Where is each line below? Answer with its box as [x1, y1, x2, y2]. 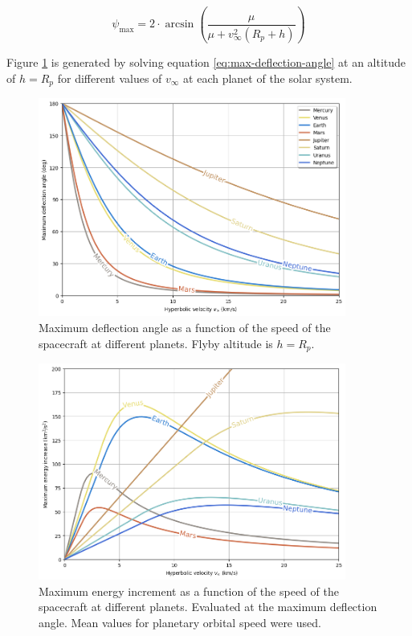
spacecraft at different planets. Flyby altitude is [39, 334, 273, 351]
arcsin [165, 18, 194, 31]
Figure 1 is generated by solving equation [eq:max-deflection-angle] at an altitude [6, 53, 406, 70]
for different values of [57, 69, 162, 86]
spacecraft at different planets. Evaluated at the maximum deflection [39, 598, 377, 615]
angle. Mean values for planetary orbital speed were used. [39, 613, 321, 630]
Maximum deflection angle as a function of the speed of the [39, 319, 331, 335]
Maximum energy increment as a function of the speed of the [39, 582, 339, 599]
